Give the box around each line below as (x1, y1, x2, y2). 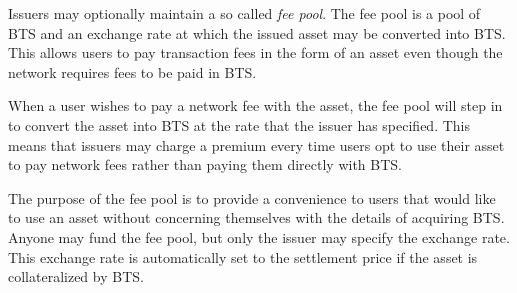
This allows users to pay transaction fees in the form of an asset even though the (8, 42, 503, 63)
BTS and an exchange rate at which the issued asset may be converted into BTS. (8, 22, 506, 43)
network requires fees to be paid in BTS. (8, 61, 257, 82)
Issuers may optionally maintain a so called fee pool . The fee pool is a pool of (8, 3, 481, 23)
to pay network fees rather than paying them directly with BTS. (8, 154, 402, 175)
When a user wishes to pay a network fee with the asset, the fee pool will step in (8, 95, 503, 116)
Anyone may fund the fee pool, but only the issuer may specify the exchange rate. (8, 226, 510, 247)
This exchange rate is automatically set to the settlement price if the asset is (8, 246, 478, 267)
